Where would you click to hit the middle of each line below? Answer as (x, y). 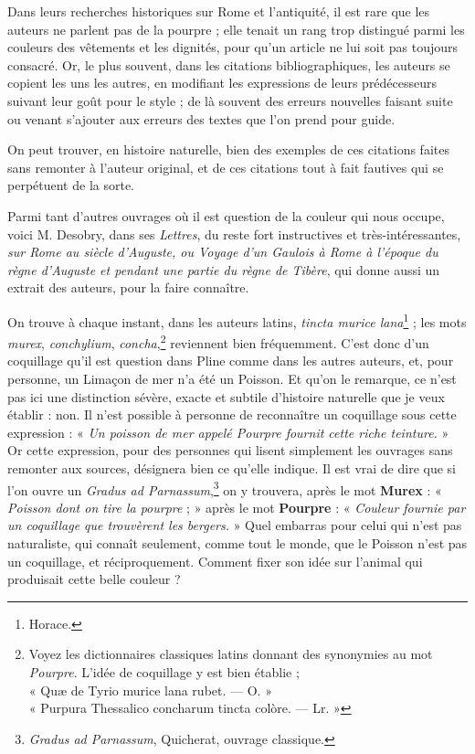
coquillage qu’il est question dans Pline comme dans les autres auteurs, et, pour (231, 361)
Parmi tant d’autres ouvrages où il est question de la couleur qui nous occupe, (226, 215)
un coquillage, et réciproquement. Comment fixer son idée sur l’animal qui (215, 561)
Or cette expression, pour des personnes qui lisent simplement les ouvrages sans (230, 450)
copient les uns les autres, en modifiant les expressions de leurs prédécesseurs (222, 83)
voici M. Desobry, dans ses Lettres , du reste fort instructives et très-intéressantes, (234, 234)
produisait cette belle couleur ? (94, 579)
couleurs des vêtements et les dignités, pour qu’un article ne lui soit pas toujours (233, 47)
